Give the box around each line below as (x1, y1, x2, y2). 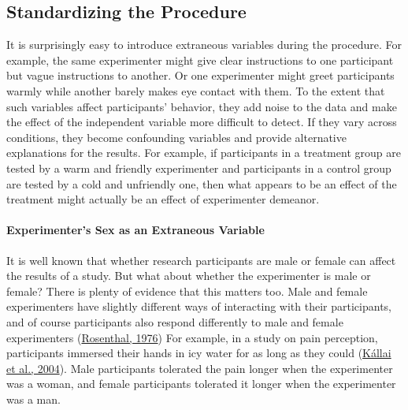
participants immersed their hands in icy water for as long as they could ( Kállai (6, 345, 391, 361)
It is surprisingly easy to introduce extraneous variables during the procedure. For (6, 36, 402, 53)
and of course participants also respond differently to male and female (6, 313, 343, 330)
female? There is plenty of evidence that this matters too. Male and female (6, 282, 368, 299)
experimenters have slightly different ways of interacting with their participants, (6, 298, 391, 315)
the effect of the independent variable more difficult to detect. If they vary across (6, 114, 397, 130)
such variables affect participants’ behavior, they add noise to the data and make (6, 98, 397, 114)
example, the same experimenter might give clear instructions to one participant (6, 51, 394, 68)
